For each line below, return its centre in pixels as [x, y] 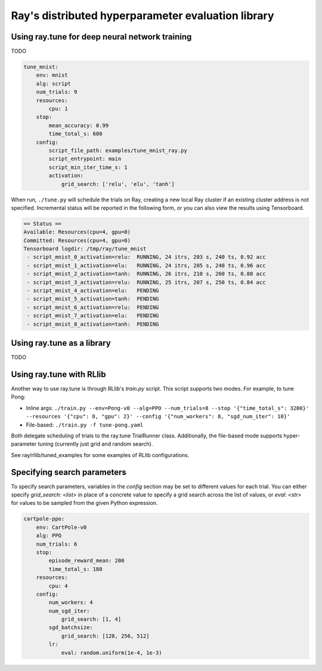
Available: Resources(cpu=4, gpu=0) [77, 232]
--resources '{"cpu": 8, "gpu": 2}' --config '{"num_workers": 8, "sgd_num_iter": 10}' [158, 416]
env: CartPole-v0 [61, 527]
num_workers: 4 [71, 603]
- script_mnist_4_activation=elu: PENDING [93, 291]
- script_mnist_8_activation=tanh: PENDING [93, 324]
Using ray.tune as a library [61, 343]
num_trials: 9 [57, 92]
